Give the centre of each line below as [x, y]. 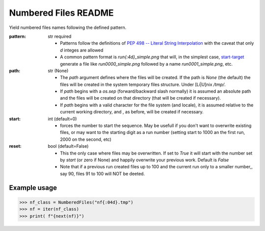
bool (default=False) [68, 146]
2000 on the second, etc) [86, 139]
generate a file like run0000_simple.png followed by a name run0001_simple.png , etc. [146, 64]
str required [60, 36]
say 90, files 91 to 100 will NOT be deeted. [102, 174]
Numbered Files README [61, 13]
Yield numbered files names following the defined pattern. [68, 27]
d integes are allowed [82, 50]
